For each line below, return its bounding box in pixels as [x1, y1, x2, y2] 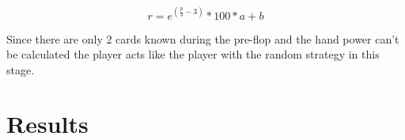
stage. [6, 61, 35, 78]
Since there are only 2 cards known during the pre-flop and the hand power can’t [6, 30, 399, 47]
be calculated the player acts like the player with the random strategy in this [6, 46, 380, 62]
